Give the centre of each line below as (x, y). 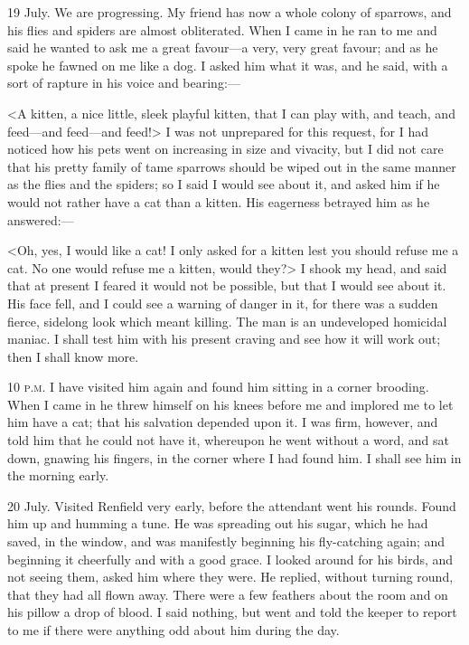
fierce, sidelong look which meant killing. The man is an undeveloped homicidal (227, 321)
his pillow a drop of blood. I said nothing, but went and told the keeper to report (232, 612)
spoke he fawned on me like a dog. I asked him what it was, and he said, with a (228, 65)
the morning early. (58, 475)
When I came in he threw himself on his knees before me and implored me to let (230, 404)
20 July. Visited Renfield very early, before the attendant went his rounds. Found (232, 505)
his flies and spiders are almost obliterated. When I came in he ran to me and (222, 29)
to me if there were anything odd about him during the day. (174, 630)
